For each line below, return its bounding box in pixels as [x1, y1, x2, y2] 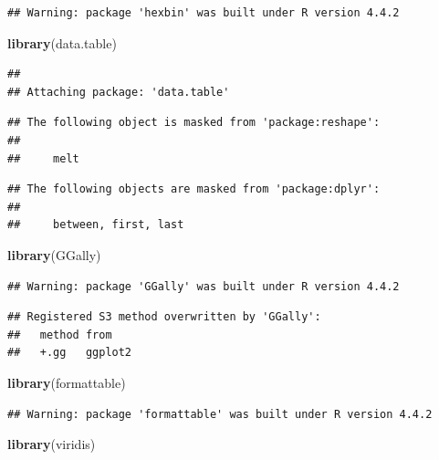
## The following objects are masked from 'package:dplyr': [7, 183, 381, 196]
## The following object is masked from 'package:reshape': [7, 116, 381, 130]
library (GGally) [7, 245, 101, 264]
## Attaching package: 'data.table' [7, 85, 230, 99]
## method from [7, 328, 112, 341]
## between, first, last [7, 218, 184, 232]
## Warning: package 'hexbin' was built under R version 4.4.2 [7, 6, 400, 19]
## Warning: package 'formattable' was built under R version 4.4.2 [7, 407, 433, 421]
